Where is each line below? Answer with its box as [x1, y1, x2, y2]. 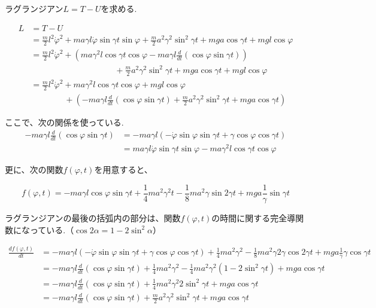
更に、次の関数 [5, 163, 63, 176]
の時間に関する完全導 [211, 211, 296, 224]
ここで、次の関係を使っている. [5, 116, 124, 129]
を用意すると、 [94, 163, 153, 176]
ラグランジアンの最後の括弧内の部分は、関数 [5, 211, 181, 224]
